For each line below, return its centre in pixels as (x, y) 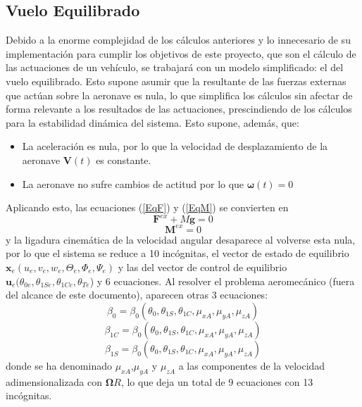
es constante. (124, 159)
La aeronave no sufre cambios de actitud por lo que (133, 183)
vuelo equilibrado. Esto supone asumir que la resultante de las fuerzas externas (176, 81)
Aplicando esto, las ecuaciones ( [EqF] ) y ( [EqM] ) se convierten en (147, 207)
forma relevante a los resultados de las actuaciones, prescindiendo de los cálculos (179, 109)
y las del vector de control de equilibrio (202, 267)
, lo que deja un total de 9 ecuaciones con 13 (217, 381)
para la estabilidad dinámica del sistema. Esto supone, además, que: (152, 122)
